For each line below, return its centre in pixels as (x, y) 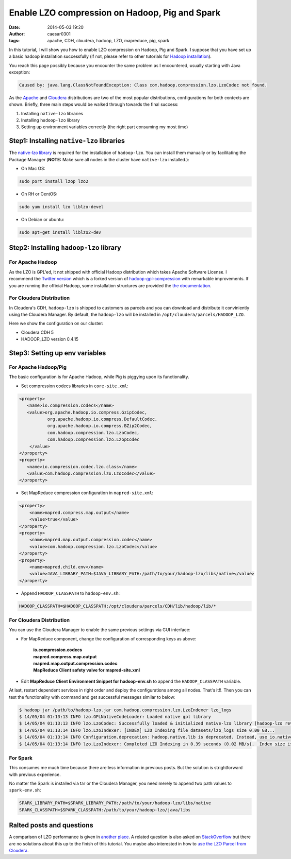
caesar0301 (59, 34)
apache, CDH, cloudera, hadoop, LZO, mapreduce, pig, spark (108, 41)
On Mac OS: (33, 169)
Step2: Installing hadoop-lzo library (65, 248)
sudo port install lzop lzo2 (54, 181)
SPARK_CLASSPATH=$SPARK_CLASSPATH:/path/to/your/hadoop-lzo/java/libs (105, 810)
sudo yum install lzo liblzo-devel (61, 207)
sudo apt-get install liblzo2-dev (60, 232)
